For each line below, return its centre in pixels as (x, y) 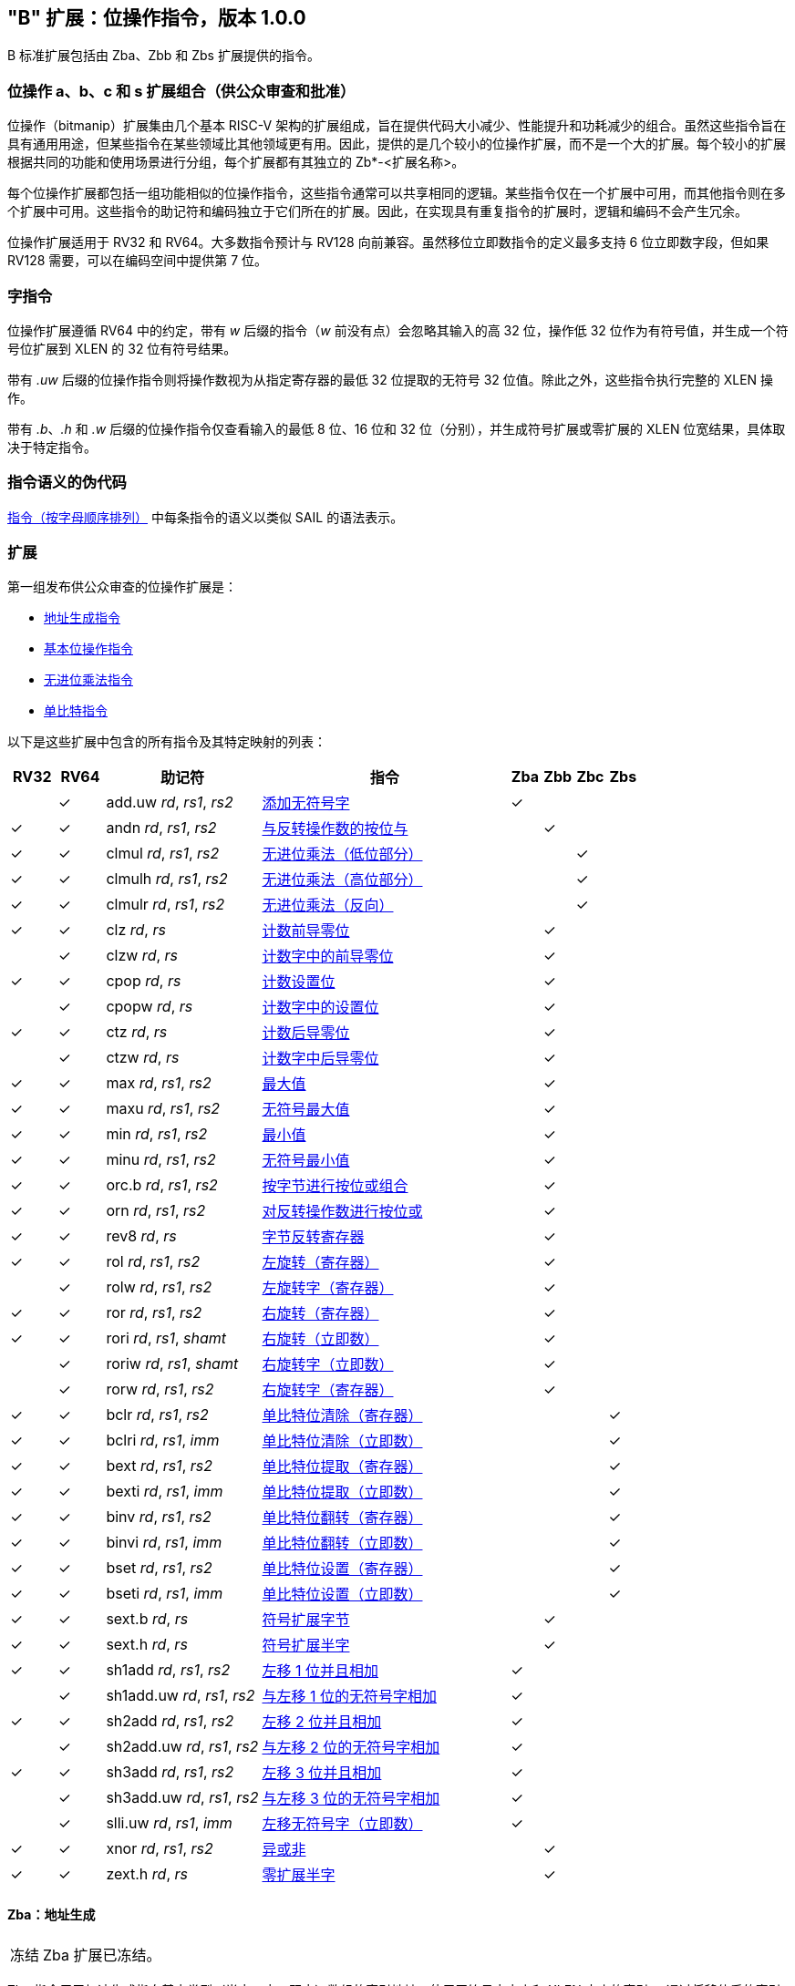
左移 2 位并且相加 (322, 1722)
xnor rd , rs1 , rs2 (160, 1849)
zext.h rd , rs (147, 1874)
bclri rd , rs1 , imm (163, 1441)
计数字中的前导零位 (328, 957)
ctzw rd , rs (143, 1058)
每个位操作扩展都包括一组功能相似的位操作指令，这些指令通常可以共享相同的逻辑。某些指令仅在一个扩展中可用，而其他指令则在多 (397, 193)
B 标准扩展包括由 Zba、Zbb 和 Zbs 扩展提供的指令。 (164, 56)
